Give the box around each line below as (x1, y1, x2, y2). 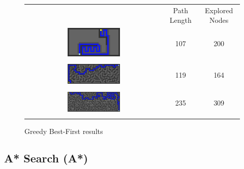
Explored (205, 5, 233, 15)
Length (169, 15, 192, 25)
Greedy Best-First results (24, 125, 103, 136)
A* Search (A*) (4, 150, 88, 166)
